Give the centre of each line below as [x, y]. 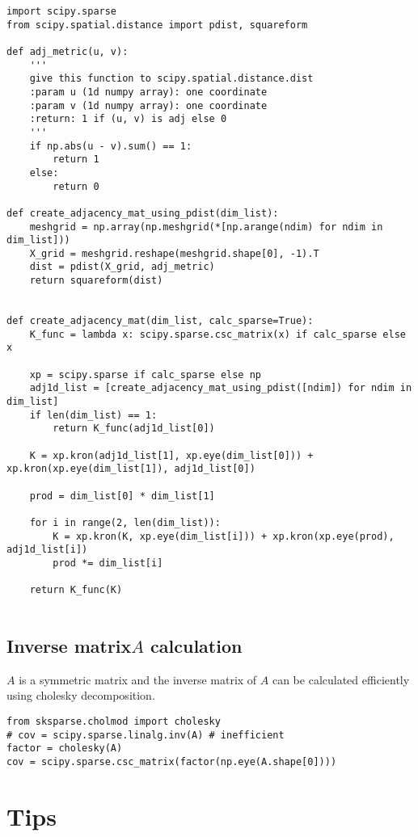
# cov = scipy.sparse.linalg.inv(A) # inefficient [146, 735]
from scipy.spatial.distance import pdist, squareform [157, 25]
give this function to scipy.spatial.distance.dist [171, 79]
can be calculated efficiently [341, 679]
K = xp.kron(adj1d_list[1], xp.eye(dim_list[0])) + [171, 455]
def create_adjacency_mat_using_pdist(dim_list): [143, 213]
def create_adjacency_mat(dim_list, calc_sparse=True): [160, 321]
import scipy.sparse [62, 11]
